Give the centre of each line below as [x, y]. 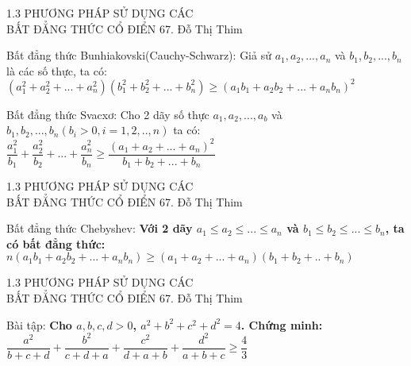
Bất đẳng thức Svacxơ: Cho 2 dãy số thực [108, 114]
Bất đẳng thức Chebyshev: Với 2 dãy [100, 228]
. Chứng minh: [282, 324]
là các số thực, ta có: [57, 70]
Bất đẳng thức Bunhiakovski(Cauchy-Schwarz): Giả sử [139, 55]
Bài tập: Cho [39, 324]
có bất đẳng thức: [56, 243]
